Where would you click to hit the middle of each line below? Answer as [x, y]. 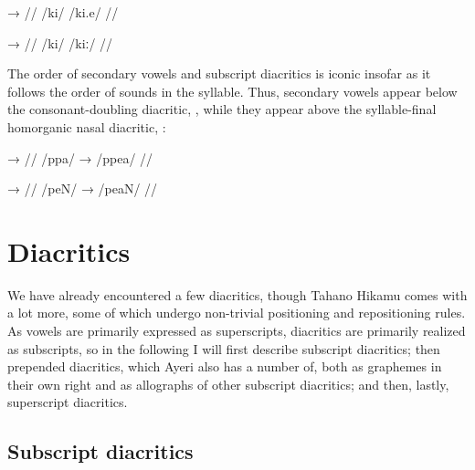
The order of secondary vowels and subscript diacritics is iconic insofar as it [219, 73]
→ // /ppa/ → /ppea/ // [80, 157]
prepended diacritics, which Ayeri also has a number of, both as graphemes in [225, 366]
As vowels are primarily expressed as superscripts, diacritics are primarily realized [237, 331]
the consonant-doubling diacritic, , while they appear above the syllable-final [222, 109]
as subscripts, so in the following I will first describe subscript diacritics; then [224, 348]
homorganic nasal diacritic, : [87, 126]
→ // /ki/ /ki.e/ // [63, 12]
